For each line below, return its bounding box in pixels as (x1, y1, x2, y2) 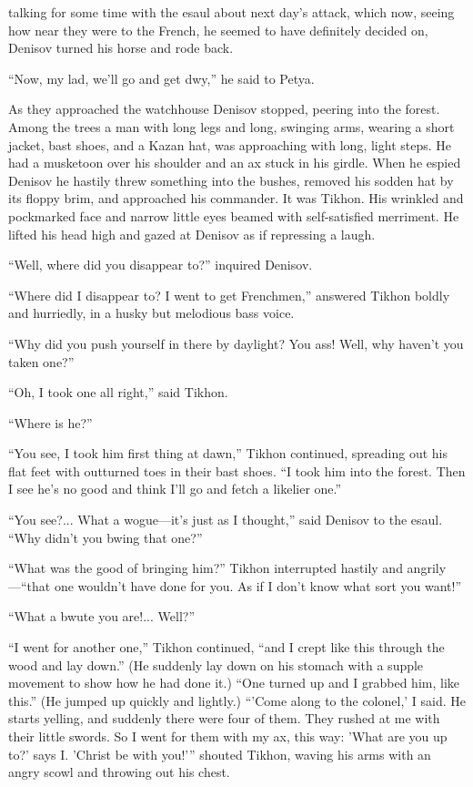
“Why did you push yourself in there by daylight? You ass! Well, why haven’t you (8, 333, 464, 353)
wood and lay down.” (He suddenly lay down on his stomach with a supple (8, 655, 424, 674)
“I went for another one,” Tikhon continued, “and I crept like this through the (8, 638, 445, 657)
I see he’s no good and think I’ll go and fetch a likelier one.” (8, 479, 342, 498)
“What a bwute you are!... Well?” (8, 607, 195, 626)
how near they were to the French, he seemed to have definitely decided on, (8, 20, 428, 39)
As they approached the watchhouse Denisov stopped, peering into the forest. (8, 99, 440, 118)
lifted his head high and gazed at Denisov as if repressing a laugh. (8, 224, 376, 243)
